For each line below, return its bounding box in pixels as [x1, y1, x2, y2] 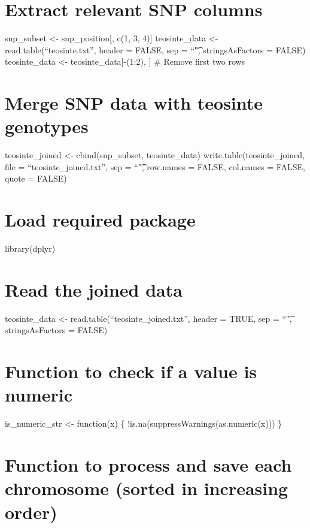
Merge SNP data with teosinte [5, 90, 263, 115]
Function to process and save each [5, 452, 292, 477]
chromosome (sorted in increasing [5, 476, 288, 500]
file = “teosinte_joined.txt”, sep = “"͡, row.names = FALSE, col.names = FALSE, [5, 160, 305, 173]
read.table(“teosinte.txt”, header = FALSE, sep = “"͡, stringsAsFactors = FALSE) [5, 43, 306, 56]
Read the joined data [5, 277, 183, 301]
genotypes [5, 114, 89, 138]
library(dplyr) [5, 242, 56, 255]
